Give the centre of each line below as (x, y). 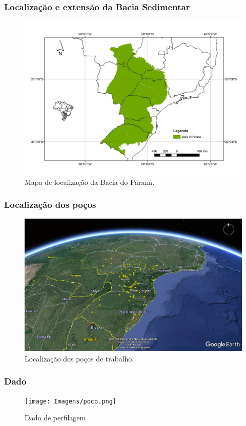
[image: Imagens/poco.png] (70, 401)
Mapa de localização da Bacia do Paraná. (90, 182)
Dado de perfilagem (55, 418)
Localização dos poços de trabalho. (79, 358)
